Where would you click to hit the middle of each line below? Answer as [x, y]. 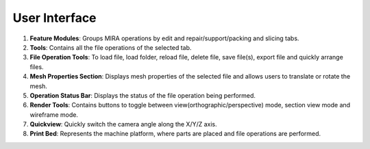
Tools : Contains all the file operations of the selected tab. [111, 47]
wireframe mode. [54, 114]
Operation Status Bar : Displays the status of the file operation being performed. [143, 95]
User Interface [54, 18]
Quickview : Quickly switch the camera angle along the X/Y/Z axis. [123, 124]
